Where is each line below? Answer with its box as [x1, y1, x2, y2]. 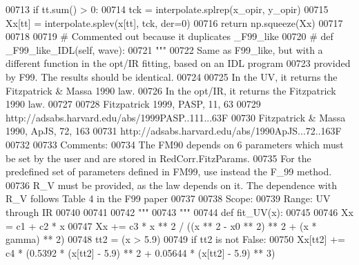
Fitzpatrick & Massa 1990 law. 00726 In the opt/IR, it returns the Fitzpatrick [6, 83, 336, 97]
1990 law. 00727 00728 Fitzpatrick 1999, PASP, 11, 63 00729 [6, 97, 261, 111]
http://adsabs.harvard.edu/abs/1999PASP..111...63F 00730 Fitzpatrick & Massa [6, 110, 346, 124]
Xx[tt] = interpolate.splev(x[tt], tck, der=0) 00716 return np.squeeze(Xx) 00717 [6, 15, 343, 30]
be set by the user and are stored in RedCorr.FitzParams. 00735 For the [6, 150, 311, 165]
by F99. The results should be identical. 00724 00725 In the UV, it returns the [6, 69, 338, 84]
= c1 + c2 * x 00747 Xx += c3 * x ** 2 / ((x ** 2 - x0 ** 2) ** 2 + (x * [6, 218, 317, 233]
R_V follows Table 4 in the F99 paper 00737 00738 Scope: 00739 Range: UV [6, 191, 331, 206]
